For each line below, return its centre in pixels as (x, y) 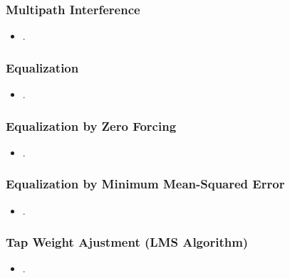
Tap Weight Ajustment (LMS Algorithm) (127, 242)
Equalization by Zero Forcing (91, 125)
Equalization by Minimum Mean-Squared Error (145, 184)
